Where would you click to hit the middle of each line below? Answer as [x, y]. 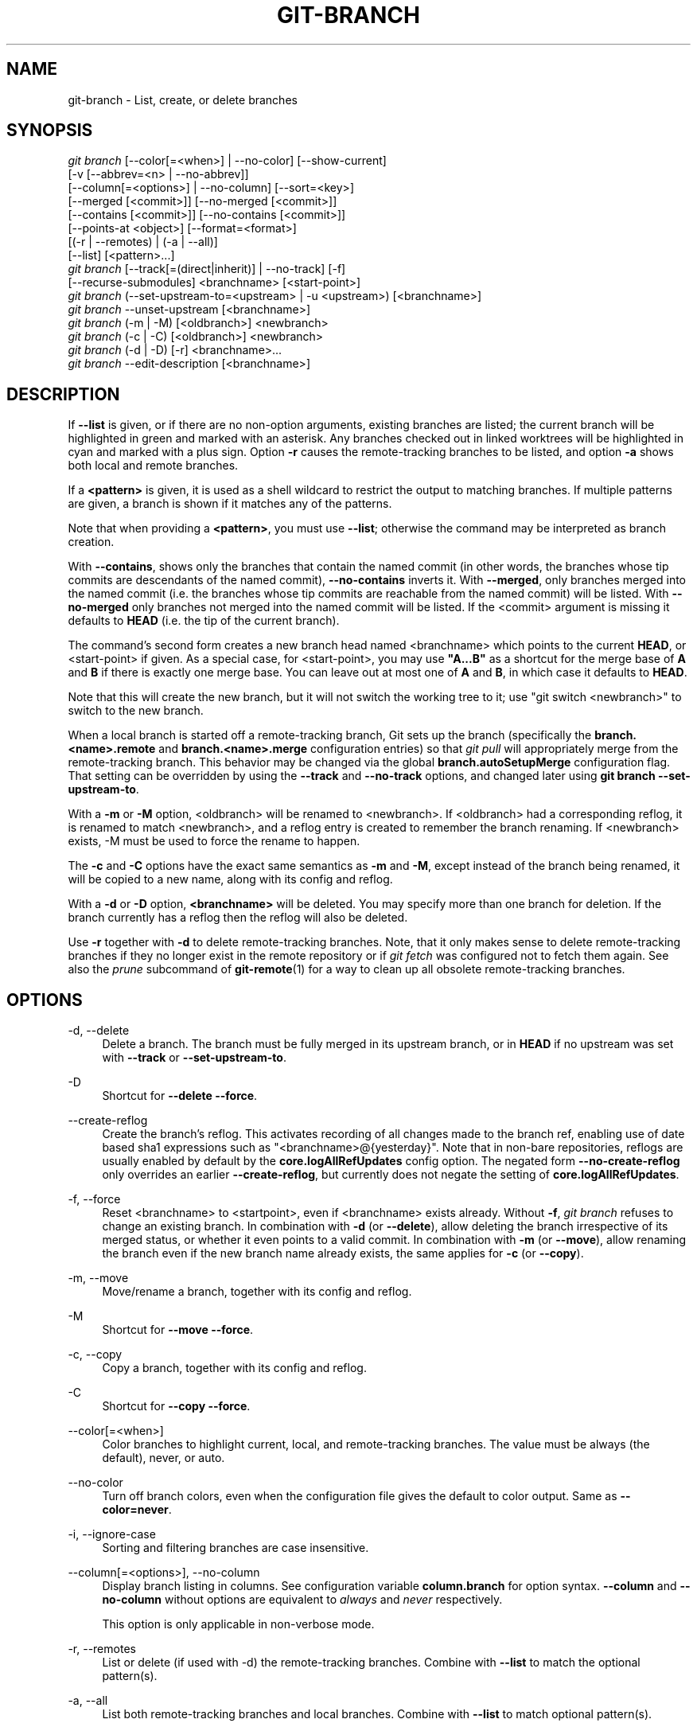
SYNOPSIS [50, 131]
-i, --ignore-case [112, 1534]
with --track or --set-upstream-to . [194, 1058]
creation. [91, 542]
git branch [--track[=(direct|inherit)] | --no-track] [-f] [207, 269]
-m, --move [98, 1278]
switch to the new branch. [136, 711]
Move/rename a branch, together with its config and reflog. [257, 1292]
